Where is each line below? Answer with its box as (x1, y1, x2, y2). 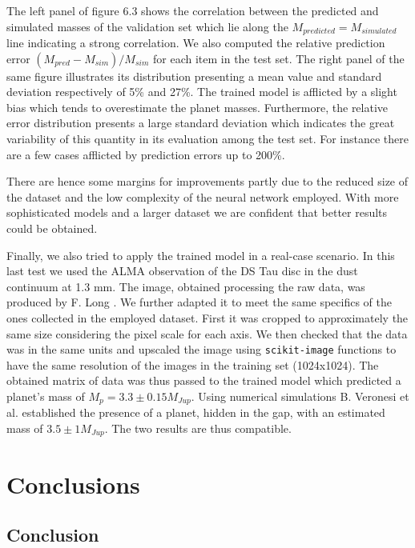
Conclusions (6, 467, 140, 500)
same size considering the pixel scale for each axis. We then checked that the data (6, 325, 408, 342)
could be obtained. (6, 219, 98, 236)
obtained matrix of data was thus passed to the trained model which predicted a (6, 372, 401, 389)
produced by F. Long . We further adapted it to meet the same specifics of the (6, 294, 393, 310)
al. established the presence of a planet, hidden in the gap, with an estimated (6, 404, 385, 421)
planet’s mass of (6, 387, 85, 404)
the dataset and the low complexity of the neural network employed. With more (6, 188, 399, 205)
